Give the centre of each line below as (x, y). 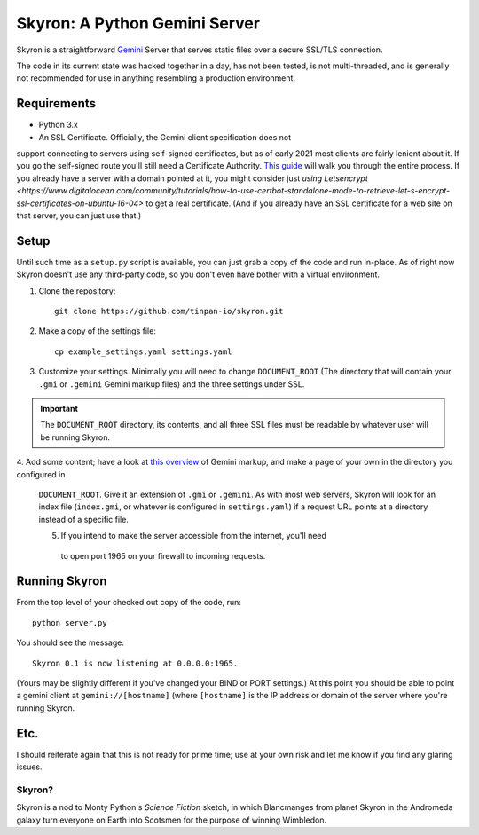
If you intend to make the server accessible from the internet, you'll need (194, 536)
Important (59, 409)
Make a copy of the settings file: (98, 331)
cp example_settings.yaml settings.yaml (143, 351)
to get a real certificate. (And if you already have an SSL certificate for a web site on (298, 203)
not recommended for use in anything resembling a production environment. (156, 78)
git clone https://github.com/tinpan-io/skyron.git (169, 311)
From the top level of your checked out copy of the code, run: (129, 603)
